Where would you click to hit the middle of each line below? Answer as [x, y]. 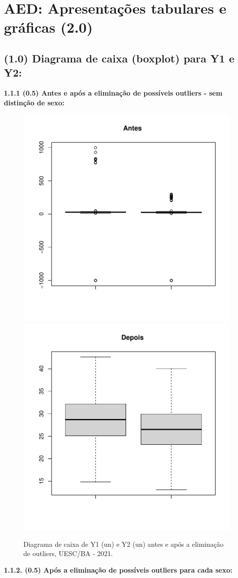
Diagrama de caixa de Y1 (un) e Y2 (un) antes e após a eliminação [124, 544]
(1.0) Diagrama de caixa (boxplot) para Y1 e [119, 58]
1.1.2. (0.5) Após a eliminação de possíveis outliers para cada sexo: [118, 569]
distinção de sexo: [34, 102]
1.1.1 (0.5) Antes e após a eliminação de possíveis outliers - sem [113, 93]
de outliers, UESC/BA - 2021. [68, 553]
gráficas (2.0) [48, 27]
